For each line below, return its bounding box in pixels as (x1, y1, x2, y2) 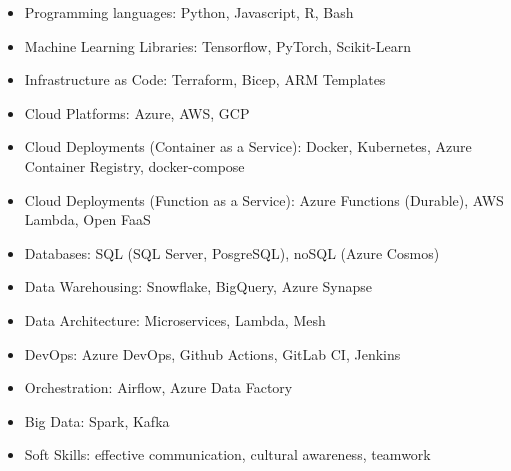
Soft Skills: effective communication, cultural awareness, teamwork (24, 444, 431, 465)
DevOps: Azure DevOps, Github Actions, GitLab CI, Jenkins (24, 343, 401, 364)
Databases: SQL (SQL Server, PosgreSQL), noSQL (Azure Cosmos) (24, 242, 440, 263)
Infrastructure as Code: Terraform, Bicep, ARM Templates (24, 69, 386, 90)
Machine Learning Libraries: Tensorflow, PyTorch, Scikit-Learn (24, 35, 411, 56)
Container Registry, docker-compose (24, 155, 245, 176)
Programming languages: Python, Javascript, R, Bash (24, 2, 354, 22)
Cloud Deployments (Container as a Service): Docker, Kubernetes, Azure (24, 136, 472, 157)
